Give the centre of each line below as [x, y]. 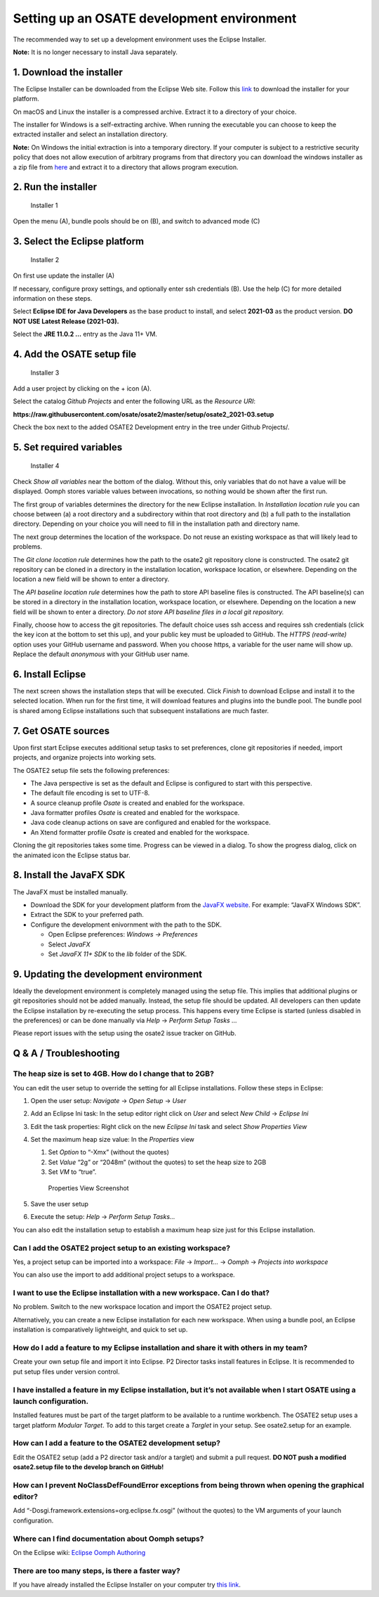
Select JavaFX [69, 944]
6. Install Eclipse [49, 674]
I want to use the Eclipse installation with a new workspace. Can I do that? [141, 1293]
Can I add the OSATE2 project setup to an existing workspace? [122, 1248]
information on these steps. [53, 298]
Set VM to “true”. [72, 1172]
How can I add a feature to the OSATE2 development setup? [117, 1443]
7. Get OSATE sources [61, 731]
